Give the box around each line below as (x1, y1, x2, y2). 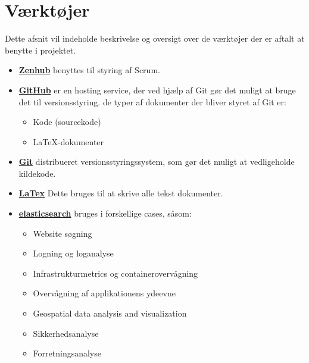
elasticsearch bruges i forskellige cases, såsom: (18, 207, 192, 220)
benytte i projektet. (5, 43, 76, 56)
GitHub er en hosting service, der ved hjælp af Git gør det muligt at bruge (18, 83, 296, 96)
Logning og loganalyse (33, 247, 114, 259)
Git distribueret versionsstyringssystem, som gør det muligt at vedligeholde (18, 155, 295, 168)
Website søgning (33, 227, 92, 239)
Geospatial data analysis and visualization (33, 307, 187, 320)
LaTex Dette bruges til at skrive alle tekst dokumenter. (18, 187, 223, 199)
